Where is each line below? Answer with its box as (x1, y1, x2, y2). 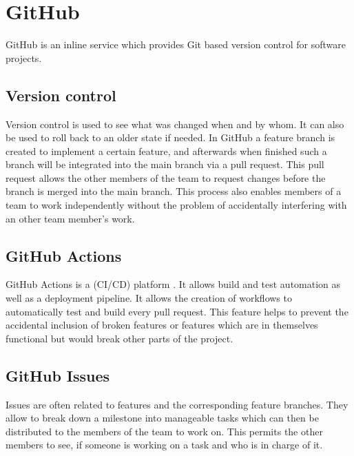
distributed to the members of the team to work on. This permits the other (6, 424, 323, 438)
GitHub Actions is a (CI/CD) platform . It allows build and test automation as (6, 277, 341, 291)
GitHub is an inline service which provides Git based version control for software (6, 37, 346, 52)
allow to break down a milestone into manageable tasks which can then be (6, 411, 319, 425)
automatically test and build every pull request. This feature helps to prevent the (6, 304, 348, 318)
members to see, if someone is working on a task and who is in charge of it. (6, 437, 323, 452)
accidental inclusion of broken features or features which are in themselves (6, 318, 318, 332)
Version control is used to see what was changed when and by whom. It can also (6, 116, 344, 131)
